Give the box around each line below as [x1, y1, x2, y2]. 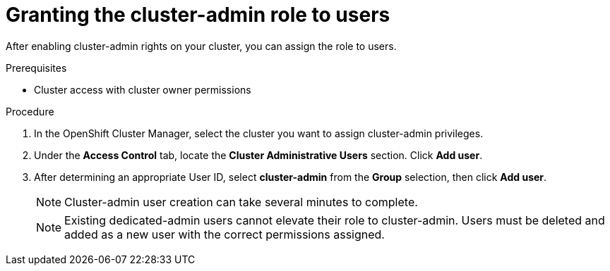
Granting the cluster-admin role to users [6, 3, 390, 27]
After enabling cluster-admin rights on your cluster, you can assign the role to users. [6, 39, 397, 52]
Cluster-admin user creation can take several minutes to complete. [64, 194, 418, 209]
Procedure [6, 105, 54, 118]
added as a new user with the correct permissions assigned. [64, 227, 385, 241]
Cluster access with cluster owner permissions [34, 83, 251, 96]
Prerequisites [6, 61, 67, 74]
